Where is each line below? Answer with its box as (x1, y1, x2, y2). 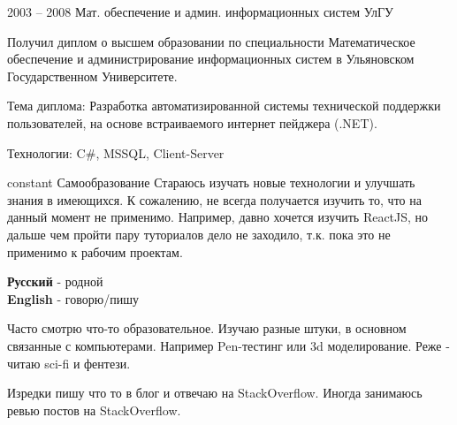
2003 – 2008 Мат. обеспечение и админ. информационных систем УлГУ (7, 3, 394, 20)
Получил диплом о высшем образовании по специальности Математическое (7, 32, 415, 50)
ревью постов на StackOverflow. (7, 400, 181, 419)
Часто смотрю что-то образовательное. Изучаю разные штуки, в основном (7, 319, 407, 338)
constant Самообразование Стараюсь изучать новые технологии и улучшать (7, 173, 415, 192)
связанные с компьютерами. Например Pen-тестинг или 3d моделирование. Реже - (7, 336, 450, 354)
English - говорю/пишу (7, 289, 139, 307)
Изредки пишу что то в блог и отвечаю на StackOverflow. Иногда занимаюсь (7, 383, 423, 402)
